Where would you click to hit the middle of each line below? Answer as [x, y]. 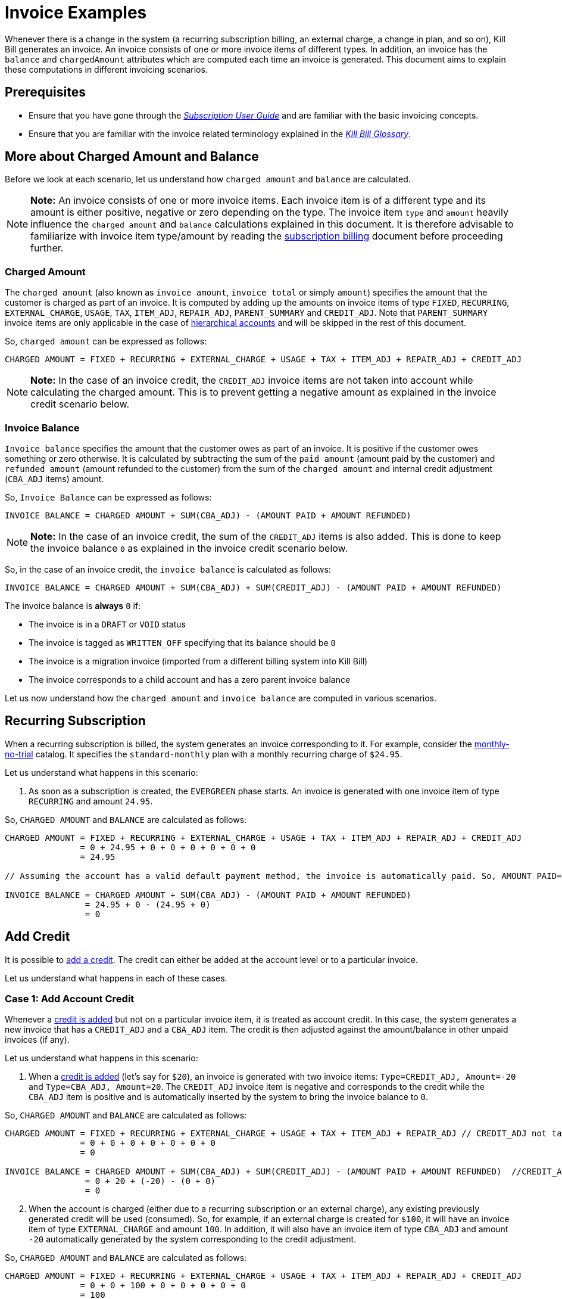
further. [47, 248]
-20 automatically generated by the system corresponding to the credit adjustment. [193, 1239]
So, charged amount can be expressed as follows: [106, 341]
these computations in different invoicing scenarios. [106, 69]
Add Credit [38, 937]
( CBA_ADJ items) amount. [54, 478]
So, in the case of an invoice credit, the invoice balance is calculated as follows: [168, 569]
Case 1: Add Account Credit [70, 999]
